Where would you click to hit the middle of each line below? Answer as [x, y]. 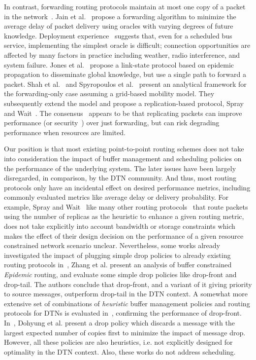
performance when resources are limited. [65, 132]
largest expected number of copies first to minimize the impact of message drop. [125, 332]
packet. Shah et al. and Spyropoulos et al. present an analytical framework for [125, 84]
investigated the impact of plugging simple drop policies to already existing [117, 255]
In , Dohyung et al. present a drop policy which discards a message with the [119, 323]
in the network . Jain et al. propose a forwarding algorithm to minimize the [120, 16]
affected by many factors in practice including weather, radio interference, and [122, 54]
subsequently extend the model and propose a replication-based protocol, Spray [124, 103]
